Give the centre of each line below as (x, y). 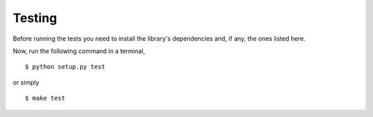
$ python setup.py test (65, 67)
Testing (35, 18)
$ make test (45, 98)
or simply (26, 82)
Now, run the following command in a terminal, (79, 51)
